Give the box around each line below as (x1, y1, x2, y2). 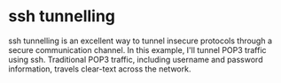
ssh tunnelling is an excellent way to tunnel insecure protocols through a (8, 35, 272, 46)
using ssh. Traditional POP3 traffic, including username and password (8, 54, 263, 64)
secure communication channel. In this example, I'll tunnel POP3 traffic (8, 44, 267, 55)
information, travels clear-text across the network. (8, 64, 191, 74)
